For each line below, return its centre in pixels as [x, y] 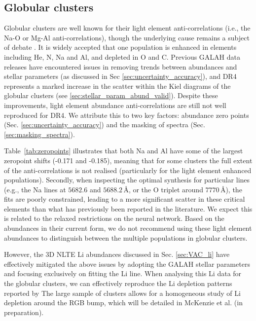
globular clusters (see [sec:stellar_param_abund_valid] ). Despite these [111, 95]
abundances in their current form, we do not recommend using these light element [128, 228]
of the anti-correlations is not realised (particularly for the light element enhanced [128, 170]
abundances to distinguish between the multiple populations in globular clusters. [126, 237]
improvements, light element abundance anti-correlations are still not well [115, 105]
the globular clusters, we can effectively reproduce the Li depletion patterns [118, 283]
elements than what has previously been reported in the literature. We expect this [128, 208]
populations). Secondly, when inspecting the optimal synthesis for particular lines [127, 180]
